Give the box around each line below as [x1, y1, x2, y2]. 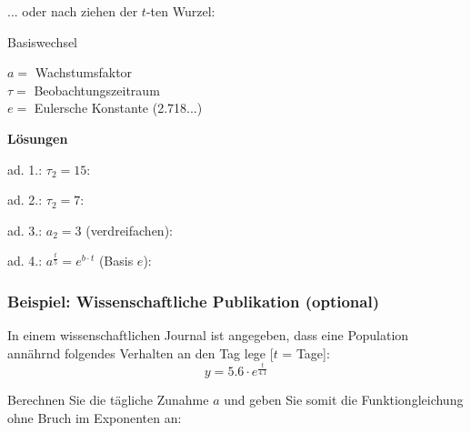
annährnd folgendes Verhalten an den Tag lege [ [7, 343, 274, 362]
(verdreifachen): [85, 220, 173, 239]
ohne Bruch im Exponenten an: [7, 408, 182, 427]
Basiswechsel [7, 32, 77, 51]
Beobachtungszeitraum [34, 80, 160, 99]
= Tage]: [282, 343, 330, 362]
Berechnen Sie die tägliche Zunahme [7, 390, 209, 409]
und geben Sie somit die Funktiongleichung [224, 390, 464, 409]
